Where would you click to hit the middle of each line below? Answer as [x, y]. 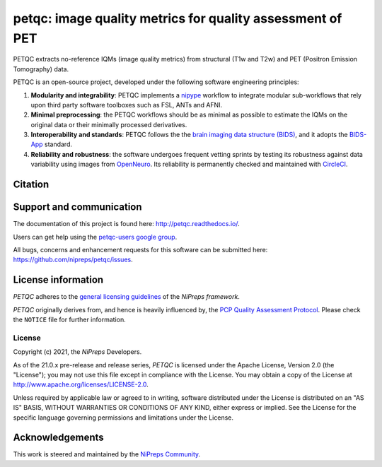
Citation [31, 185]
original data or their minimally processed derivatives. [109, 124]
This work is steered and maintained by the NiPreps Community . [107, 454]
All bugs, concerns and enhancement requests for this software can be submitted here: [140, 249]
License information [58, 280]
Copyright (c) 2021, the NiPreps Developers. [77, 352]
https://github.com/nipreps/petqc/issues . [73, 260]
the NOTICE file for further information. [70, 320]
